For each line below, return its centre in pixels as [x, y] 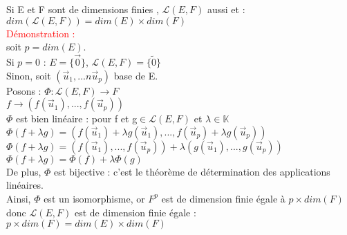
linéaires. [25, 185]
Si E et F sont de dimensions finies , [83, 9]
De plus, [24, 171]
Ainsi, [19, 198]
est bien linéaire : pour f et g [77, 119]
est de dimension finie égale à [223, 198]
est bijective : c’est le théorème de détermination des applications [192, 171]
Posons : [24, 90]
